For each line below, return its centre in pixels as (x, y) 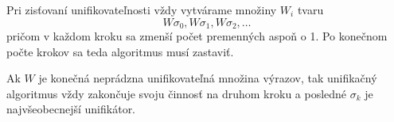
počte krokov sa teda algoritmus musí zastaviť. (120, 51)
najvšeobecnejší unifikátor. (71, 109)
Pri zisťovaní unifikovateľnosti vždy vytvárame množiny (142, 10)
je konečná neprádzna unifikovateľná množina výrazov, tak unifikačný (208, 78)
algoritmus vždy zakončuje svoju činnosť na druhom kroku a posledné (177, 93)
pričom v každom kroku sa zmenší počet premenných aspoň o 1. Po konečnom (197, 36)
